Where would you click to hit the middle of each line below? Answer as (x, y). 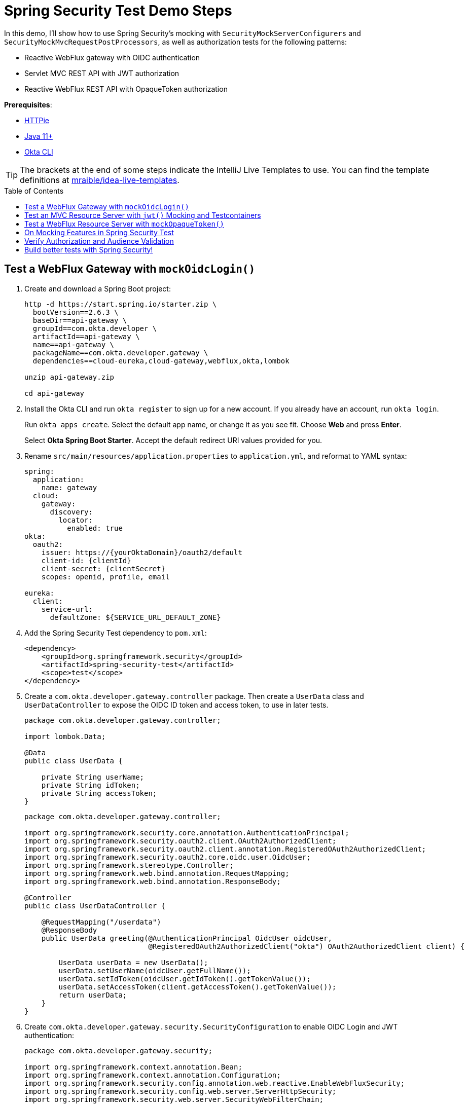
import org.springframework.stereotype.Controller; (129, 865)
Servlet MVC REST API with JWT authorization (102, 73)
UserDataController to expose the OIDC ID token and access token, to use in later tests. (176, 705)
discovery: (71, 512)
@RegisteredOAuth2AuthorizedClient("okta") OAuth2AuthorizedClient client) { (307, 946)
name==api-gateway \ (74, 344)
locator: (76, 520)
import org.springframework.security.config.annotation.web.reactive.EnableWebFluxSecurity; (215, 1083)
